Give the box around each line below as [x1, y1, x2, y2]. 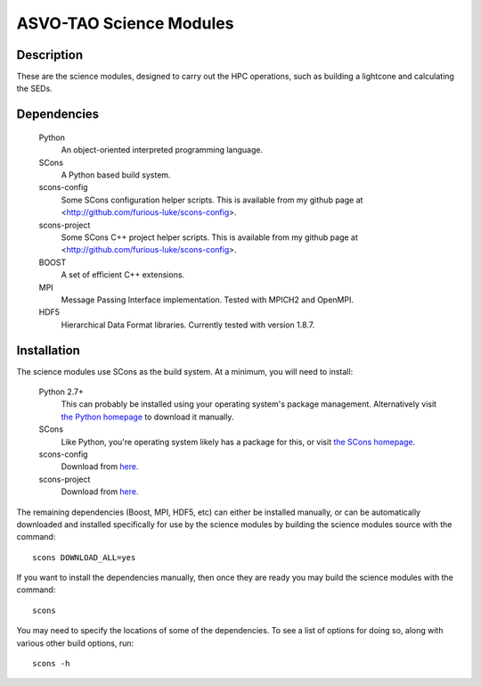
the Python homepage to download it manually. [61, 411, 234, 422]
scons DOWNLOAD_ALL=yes [32, 552, 136, 562]
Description [16, 47, 84, 62]
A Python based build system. [61, 169, 171, 180]
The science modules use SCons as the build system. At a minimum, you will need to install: [16, 366, 354, 376]
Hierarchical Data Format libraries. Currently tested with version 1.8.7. [61, 319, 315, 330]
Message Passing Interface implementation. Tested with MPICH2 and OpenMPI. [61, 294, 354, 305]
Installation [16, 343, 80, 358]
